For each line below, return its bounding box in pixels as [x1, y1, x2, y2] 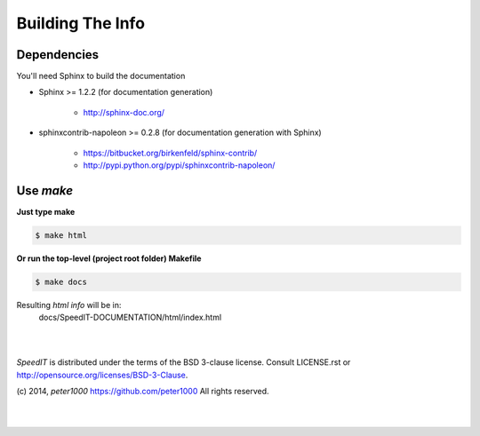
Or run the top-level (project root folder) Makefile [16, 253, 202, 264]
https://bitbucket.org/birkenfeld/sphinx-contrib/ [83, 147, 258, 158]
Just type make [16, 206, 76, 217]
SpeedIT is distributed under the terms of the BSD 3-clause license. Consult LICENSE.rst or [16, 357, 351, 368]
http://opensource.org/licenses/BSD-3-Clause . [16, 369, 188, 380]
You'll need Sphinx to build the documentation [16, 71, 186, 82]
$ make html [35, 230, 88, 240]
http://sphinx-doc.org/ [83, 107, 164, 117]
